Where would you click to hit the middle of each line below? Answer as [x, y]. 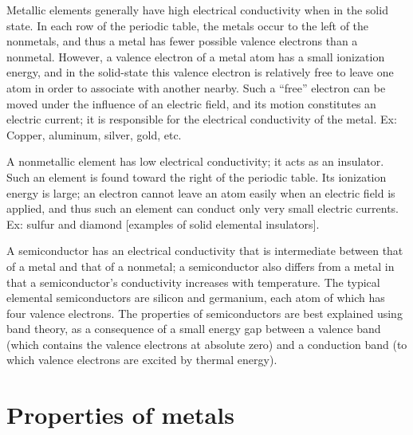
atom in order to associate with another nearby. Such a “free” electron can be [196, 87]
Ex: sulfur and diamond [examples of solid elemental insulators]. [163, 223]
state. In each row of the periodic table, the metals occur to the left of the [188, 25]
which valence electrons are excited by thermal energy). [142, 360]
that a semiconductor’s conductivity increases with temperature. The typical [193, 282]
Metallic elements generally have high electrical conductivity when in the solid [197, 10]
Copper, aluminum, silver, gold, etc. [94, 134]
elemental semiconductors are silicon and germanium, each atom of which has [196, 298]
